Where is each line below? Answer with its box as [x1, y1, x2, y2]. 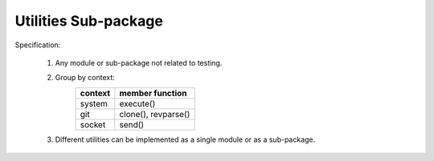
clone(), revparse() [119, 108, 190, 119]
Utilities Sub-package [14, 12, 164, 30]
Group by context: [55, 73, 116, 83]
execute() [119, 98, 156, 109]
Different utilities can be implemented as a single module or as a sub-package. [55, 135, 316, 144]
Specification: [14, 40, 61, 50]
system [80, 98, 108, 109]
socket [80, 119, 106, 130]
